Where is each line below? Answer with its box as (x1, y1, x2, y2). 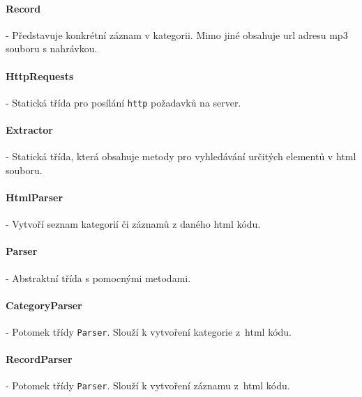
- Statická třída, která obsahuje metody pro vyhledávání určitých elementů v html (6, 149, 356, 164)
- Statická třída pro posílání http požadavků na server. (6, 95, 241, 109)
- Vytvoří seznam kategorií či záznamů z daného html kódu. (6, 217, 261, 231)
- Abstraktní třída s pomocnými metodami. (6, 270, 191, 285)
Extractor (6, 123, 53, 137)
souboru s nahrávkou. (6, 41, 98, 56)
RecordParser (6, 352, 73, 366)
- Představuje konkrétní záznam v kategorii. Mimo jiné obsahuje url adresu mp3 (6, 27, 348, 42)
